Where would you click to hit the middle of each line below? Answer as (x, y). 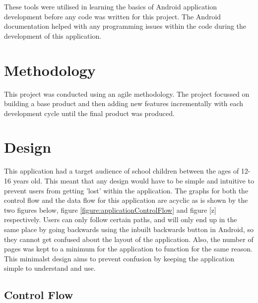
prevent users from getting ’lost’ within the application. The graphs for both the (126, 190)
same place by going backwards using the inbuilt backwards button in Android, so (129, 229)
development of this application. (53, 35)
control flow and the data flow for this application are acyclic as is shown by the (126, 200)
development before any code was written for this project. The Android (113, 16)
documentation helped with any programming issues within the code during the (125, 26)
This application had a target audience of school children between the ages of (122, 171)
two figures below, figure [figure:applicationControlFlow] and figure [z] (110, 210)
